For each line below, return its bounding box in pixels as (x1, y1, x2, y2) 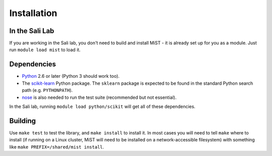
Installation (9, 8, 57, 19)
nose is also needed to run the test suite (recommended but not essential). (22, 94, 177, 100)
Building (9, 116, 36, 125)
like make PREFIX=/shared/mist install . (9, 143, 104, 150)
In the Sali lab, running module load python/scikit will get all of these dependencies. (9, 103, 196, 109)
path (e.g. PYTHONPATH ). (22, 87, 73, 93)
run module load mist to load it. (9, 47, 81, 53)
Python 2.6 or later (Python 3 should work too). (22, 73, 120, 79)
